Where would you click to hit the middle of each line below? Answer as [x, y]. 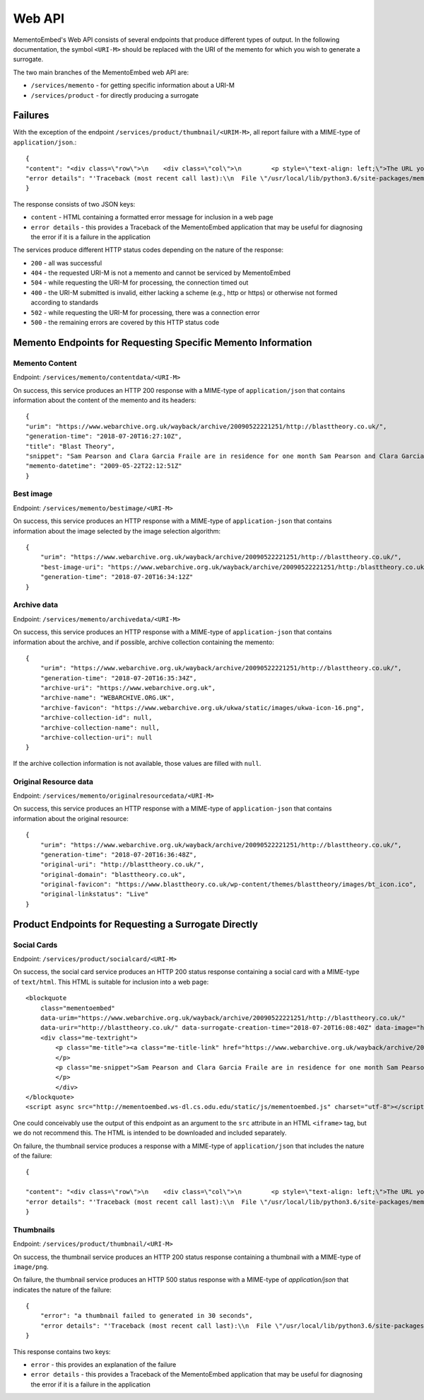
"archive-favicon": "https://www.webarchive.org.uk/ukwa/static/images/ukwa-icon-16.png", [202, 707]
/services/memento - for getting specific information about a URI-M [132, 86]
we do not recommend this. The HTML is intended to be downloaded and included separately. [150, 1133]
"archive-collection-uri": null [96, 738]
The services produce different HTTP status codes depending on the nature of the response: [148, 250]
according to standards [65, 303]
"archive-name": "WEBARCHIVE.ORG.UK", [107, 698]
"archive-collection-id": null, [96, 718]
